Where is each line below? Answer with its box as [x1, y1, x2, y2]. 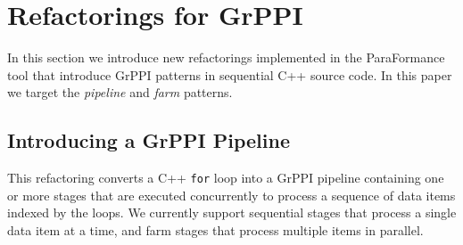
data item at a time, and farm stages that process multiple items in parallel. [7, 220, 424, 239]
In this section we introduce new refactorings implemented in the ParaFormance [7, 48, 445, 67]
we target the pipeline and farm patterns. [7, 83, 233, 102]
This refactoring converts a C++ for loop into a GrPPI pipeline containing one [7, 168, 444, 187]
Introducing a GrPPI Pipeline [7, 127, 290, 154]
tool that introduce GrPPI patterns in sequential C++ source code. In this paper [7, 65, 452, 84]
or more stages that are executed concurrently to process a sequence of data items [7, 185, 456, 204]
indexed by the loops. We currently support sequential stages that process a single [7, 203, 457, 222]
